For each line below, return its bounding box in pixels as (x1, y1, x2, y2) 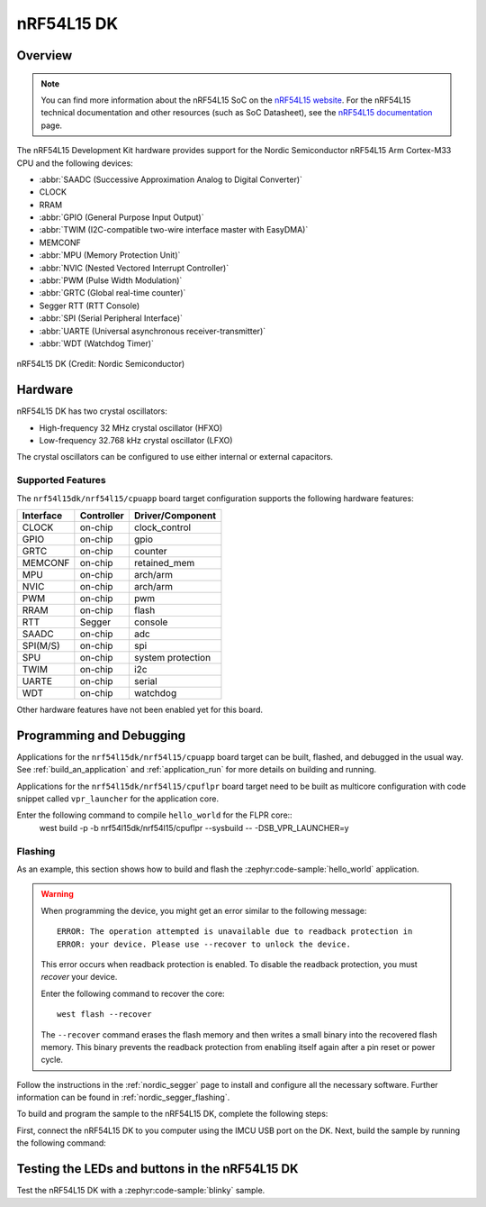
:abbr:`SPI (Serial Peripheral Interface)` (39, 313, 184, 324)
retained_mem (133, 556, 195, 569)
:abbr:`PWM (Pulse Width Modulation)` (39, 275, 183, 286)
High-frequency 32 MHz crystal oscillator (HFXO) (39, 422, 223, 433)
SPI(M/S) (22, 639, 60, 652)
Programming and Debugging (16, 727, 186, 743)
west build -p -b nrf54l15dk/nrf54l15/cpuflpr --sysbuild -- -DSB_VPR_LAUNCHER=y (39, 822, 350, 833)
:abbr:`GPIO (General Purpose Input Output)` (39, 212, 204, 223)
